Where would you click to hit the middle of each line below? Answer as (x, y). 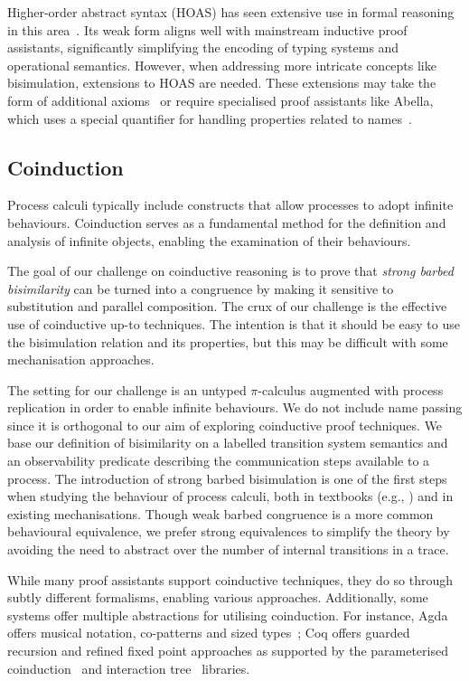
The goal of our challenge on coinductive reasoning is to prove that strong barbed (230, 271)
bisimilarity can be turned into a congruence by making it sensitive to (201, 288)
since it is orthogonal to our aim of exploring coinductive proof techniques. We (225, 425)
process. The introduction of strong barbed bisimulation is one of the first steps (227, 478)
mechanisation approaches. (81, 359)
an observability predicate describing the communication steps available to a (219, 461)
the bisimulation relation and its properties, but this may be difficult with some (228, 341)
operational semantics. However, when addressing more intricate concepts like (222, 65)
